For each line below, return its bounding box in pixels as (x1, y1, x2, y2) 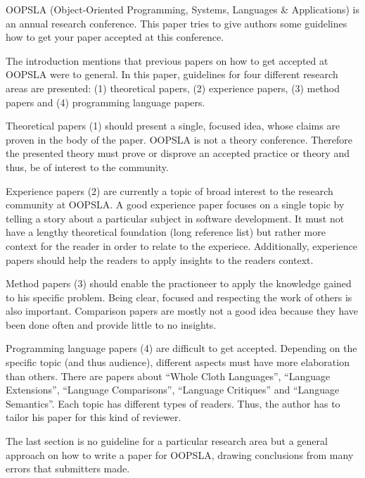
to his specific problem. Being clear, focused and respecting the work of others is (6, 289, 352, 304)
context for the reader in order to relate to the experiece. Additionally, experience (6, 238, 358, 253)
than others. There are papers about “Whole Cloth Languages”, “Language (6, 368, 331, 383)
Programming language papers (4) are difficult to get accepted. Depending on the (6, 341, 357, 356)
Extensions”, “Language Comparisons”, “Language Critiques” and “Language (6, 382, 340, 397)
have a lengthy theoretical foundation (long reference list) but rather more (6, 225, 326, 239)
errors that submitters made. (6, 461, 130, 476)
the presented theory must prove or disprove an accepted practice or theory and (6, 146, 350, 161)
